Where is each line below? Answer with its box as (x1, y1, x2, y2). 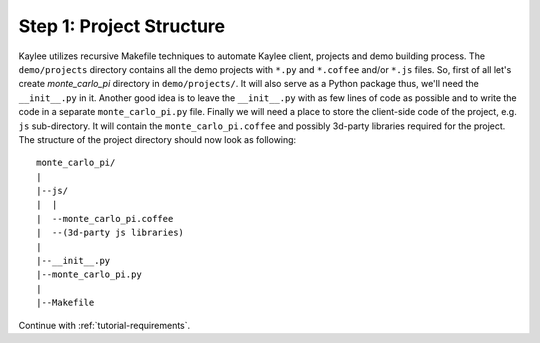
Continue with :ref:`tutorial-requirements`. (18, 319, 191, 331)
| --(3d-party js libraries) (36, 227, 185, 239)
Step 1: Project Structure (18, 15, 225, 37)
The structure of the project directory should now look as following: (18, 133, 297, 145)
